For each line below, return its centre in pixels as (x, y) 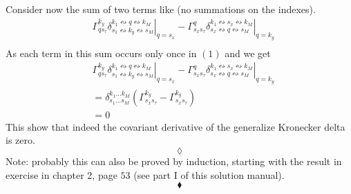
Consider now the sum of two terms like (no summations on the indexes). (161, 9)
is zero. (20, 140)
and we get (248, 53)
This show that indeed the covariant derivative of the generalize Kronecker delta (175, 126)
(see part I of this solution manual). (209, 174)
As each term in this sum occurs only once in (101, 53)
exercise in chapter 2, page (61, 174)
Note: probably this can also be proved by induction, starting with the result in (174, 161)
